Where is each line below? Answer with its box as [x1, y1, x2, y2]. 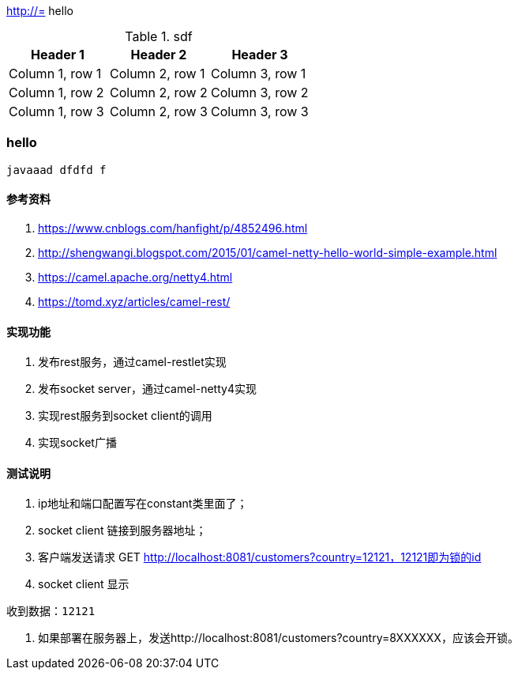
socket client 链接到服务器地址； [38, 523, 207, 538]
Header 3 [231, 47, 288, 62]
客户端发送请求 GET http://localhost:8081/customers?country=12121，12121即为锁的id [38, 550, 482, 565]
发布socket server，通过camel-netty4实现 [38, 382, 257, 396]
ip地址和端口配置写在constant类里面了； [38, 497, 248, 511]
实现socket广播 [38, 436, 117, 450]
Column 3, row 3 [210, 104, 309, 119]
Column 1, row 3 [9, 104, 104, 119]
